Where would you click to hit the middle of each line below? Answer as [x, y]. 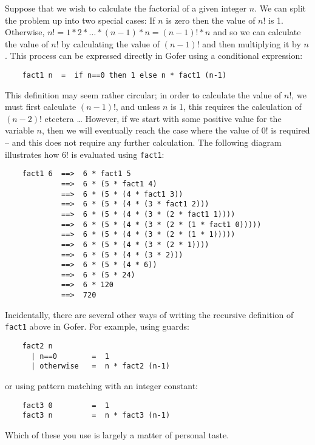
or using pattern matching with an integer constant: [102, 386]
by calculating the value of [110, 43]
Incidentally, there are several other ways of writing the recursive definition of [149, 314]
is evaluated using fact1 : [118, 154]
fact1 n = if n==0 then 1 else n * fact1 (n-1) [124, 75]
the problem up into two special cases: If [80, 20]
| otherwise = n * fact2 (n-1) [100, 366]
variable [19, 130]
